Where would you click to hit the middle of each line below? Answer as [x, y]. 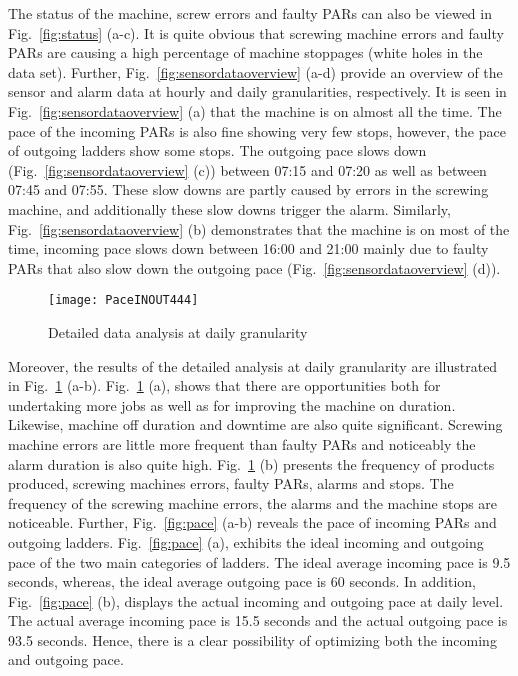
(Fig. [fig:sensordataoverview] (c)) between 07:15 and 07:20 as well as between [247, 169]
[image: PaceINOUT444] [123, 300]
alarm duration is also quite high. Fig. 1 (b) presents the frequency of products [251, 463]
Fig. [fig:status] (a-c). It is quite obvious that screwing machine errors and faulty [256, 32]
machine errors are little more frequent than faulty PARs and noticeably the [242, 443]
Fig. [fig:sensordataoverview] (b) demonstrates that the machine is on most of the [259, 228]
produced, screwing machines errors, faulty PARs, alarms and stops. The [231, 483]
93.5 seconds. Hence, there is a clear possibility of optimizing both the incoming [252, 639]
